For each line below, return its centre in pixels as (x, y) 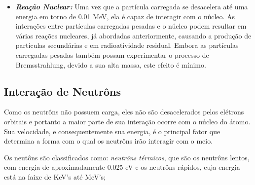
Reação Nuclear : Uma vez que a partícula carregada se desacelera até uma (132, 6)
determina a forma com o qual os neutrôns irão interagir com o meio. (109, 141)
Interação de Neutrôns (62, 91)
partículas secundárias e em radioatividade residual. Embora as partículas (127, 45)
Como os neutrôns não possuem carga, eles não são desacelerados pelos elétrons (124, 112)
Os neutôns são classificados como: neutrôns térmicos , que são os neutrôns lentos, (127, 157)
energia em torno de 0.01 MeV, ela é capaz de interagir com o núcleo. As (125, 16)
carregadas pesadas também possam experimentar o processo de (112, 55)
